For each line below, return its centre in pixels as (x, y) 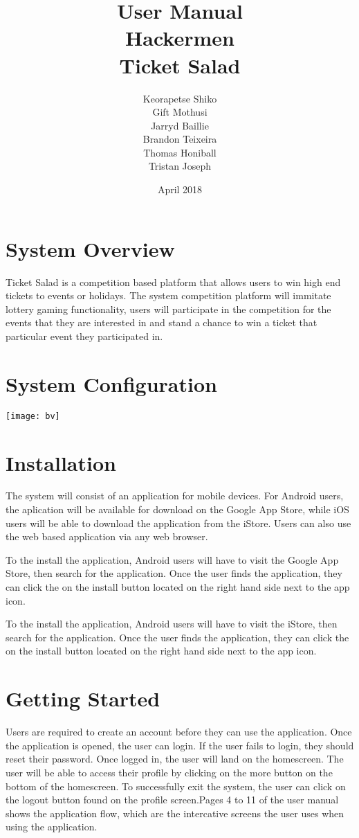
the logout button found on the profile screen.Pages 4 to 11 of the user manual (172, 800)
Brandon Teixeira (180, 139)
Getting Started (83, 698)
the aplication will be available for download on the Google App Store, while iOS (177, 509)
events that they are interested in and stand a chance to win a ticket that (162, 322)
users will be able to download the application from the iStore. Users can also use (178, 523)
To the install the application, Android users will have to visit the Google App (172, 559)
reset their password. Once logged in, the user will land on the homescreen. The (175, 759)
